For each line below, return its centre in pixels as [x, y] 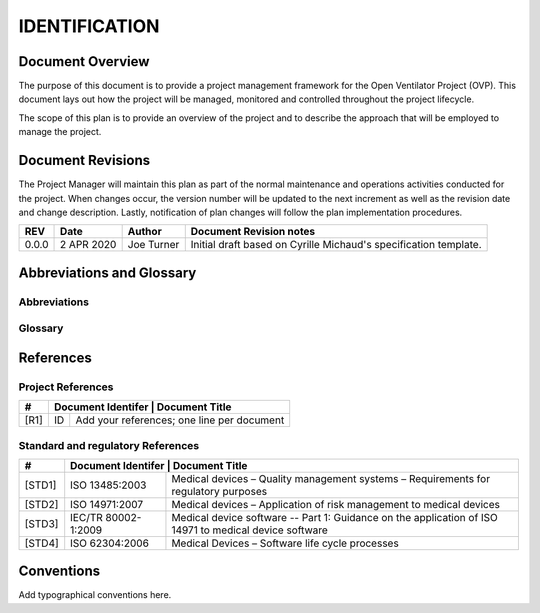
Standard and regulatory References [109, 445]
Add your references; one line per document [180, 420]
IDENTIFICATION [89, 26]
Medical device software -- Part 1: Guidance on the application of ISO [335, 517]
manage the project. [60, 132]
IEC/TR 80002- [106, 517]
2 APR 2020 [88, 245]
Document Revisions [84, 160]
